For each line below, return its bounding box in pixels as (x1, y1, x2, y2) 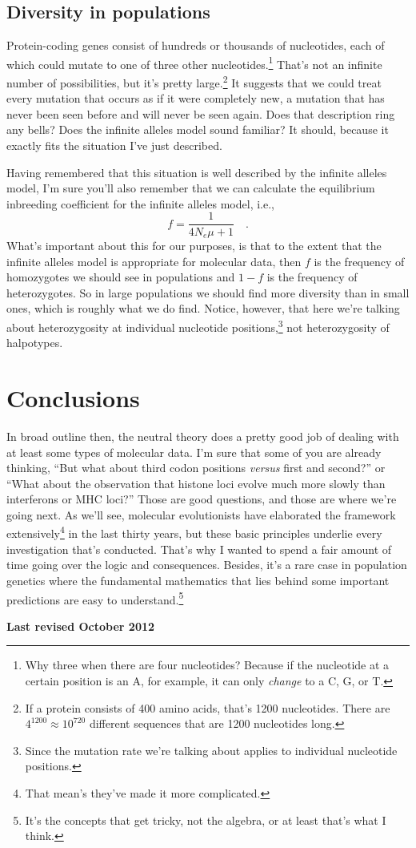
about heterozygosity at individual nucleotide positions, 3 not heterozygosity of (6, 316, 390, 335)
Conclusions (6, 381, 140, 414)
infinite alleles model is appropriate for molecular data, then (6, 252, 302, 269)
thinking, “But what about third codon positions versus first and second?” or (6, 459, 386, 476)
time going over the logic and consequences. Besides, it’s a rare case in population (6, 556, 407, 573)
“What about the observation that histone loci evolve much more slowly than (6, 474, 386, 491)
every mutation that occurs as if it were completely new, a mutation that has (6, 90, 385, 107)
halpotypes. (6, 334, 63, 351)
